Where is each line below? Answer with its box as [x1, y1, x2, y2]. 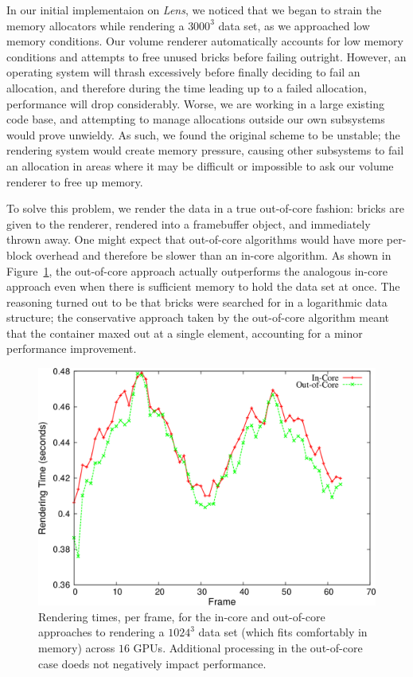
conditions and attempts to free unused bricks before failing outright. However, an [6, 48, 407, 65]
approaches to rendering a [38, 624, 165, 640]
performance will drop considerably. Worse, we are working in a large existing [6, 95, 385, 112]
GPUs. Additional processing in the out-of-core [133, 639, 363, 655]
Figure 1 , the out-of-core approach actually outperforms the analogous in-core [6, 262, 388, 279]
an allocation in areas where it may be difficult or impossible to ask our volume [6, 157, 394, 174]
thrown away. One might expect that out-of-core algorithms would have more [6, 231, 384, 248]
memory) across [38, 639, 115, 655]
